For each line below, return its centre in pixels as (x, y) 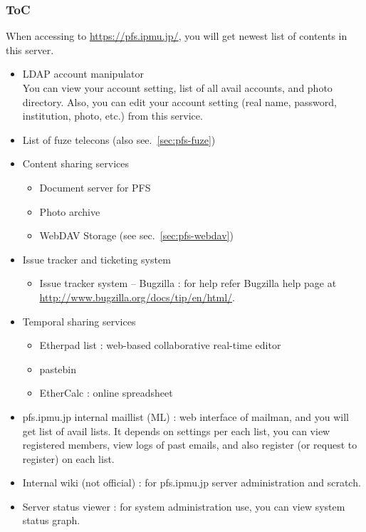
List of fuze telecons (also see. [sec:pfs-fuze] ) (119, 139)
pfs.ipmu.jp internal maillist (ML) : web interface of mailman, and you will (185, 416)
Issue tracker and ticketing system (96, 259)
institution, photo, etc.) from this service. (113, 116)
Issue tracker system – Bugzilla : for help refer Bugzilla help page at (188, 283)
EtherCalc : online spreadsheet (106, 393)
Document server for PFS (95, 187)
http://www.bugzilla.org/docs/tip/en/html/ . (137, 297)
